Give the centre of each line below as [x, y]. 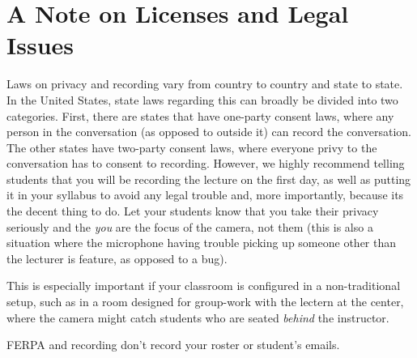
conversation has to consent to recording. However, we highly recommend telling [206, 163]
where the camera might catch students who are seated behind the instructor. [198, 317]
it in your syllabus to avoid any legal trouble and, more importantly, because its [205, 195]
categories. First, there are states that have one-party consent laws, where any [200, 115]
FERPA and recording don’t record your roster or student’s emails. [173, 345]
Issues [40, 45]
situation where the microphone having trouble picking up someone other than [202, 243]
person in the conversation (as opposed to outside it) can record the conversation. [209, 132]
